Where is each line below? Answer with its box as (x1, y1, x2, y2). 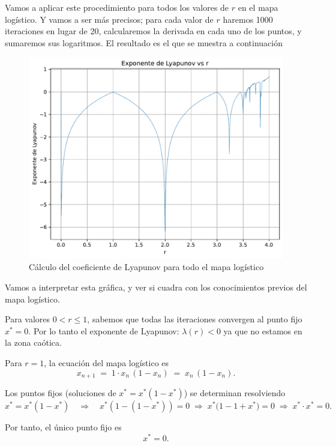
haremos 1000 (223, 13, 273, 25)
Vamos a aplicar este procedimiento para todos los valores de (5, 1, 229, 13)
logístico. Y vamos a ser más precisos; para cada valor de (5, 13, 214, 25)
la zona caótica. (5, 336, 62, 349)
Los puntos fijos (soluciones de (5, 386, 116, 399)
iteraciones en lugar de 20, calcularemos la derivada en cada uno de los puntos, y (5, 25, 302, 37)
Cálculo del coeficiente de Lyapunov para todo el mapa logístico (29, 261, 264, 273)
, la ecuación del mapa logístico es (44, 356, 169, 369)
